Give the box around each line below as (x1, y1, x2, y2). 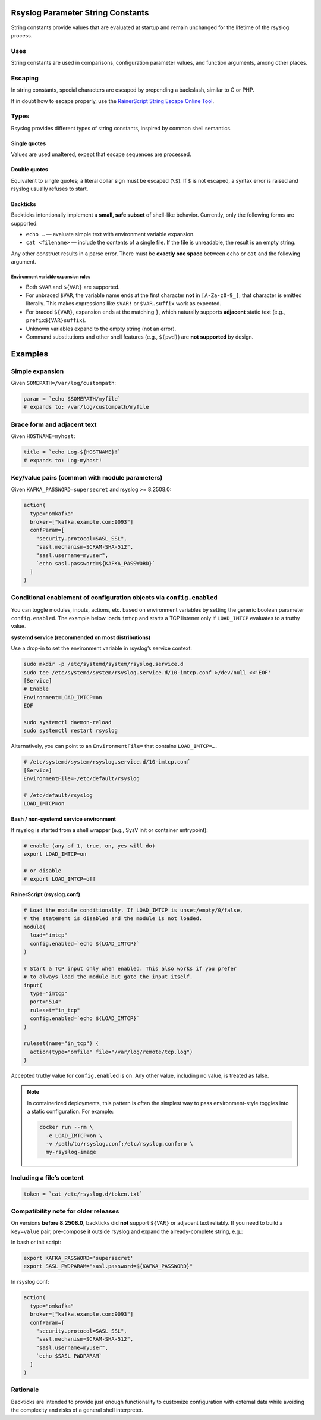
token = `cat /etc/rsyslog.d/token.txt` (23, 1190, 143, 1197)
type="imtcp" (30, 990, 68, 997)
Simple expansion (11, 367, 64, 375)
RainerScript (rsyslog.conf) (11, 891, 80, 898)
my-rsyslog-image (45, 1149, 96, 1156)
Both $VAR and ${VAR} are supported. (26, 283, 120, 290)
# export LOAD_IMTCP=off (23, 875, 96, 883)
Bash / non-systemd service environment (11, 815, 116, 822)
